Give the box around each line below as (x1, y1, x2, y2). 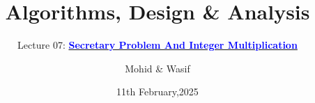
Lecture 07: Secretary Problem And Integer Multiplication (17, 38, 298, 52)
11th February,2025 (116, 84, 199, 99)
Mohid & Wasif (125, 61, 190, 75)
